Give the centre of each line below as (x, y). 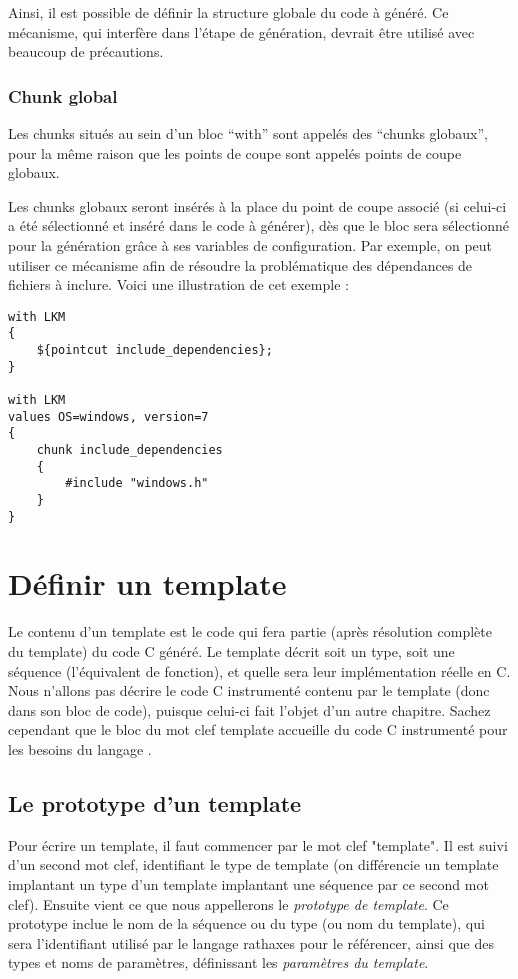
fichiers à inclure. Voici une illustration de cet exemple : (178, 284)
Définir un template (147, 583)
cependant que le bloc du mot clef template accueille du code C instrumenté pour (258, 729)
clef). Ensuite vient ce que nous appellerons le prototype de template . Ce (228, 903)
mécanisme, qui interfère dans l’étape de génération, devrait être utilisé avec (241, 31)
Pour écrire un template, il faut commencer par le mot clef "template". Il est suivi (258, 844)
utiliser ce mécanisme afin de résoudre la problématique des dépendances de (240, 264)
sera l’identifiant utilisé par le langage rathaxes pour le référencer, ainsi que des (251, 942)
